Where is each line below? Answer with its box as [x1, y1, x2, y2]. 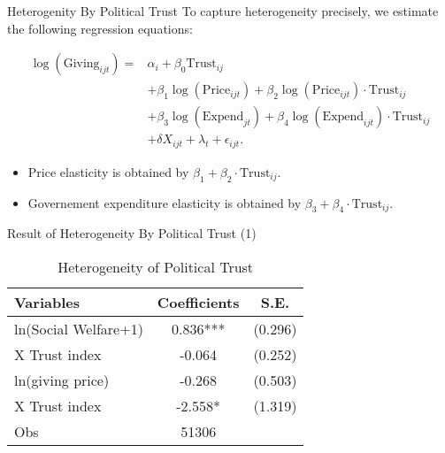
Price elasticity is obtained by [27, 162, 189, 180]
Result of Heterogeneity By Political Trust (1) [7, 224, 257, 242]
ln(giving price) [14, 369, 110, 390]
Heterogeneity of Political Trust [58, 256, 254, 277]
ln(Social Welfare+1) [14, 318, 143, 339]
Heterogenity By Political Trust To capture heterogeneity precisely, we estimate [7, 2, 439, 19]
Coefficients [157, 291, 240, 312]
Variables [14, 291, 80, 312]
